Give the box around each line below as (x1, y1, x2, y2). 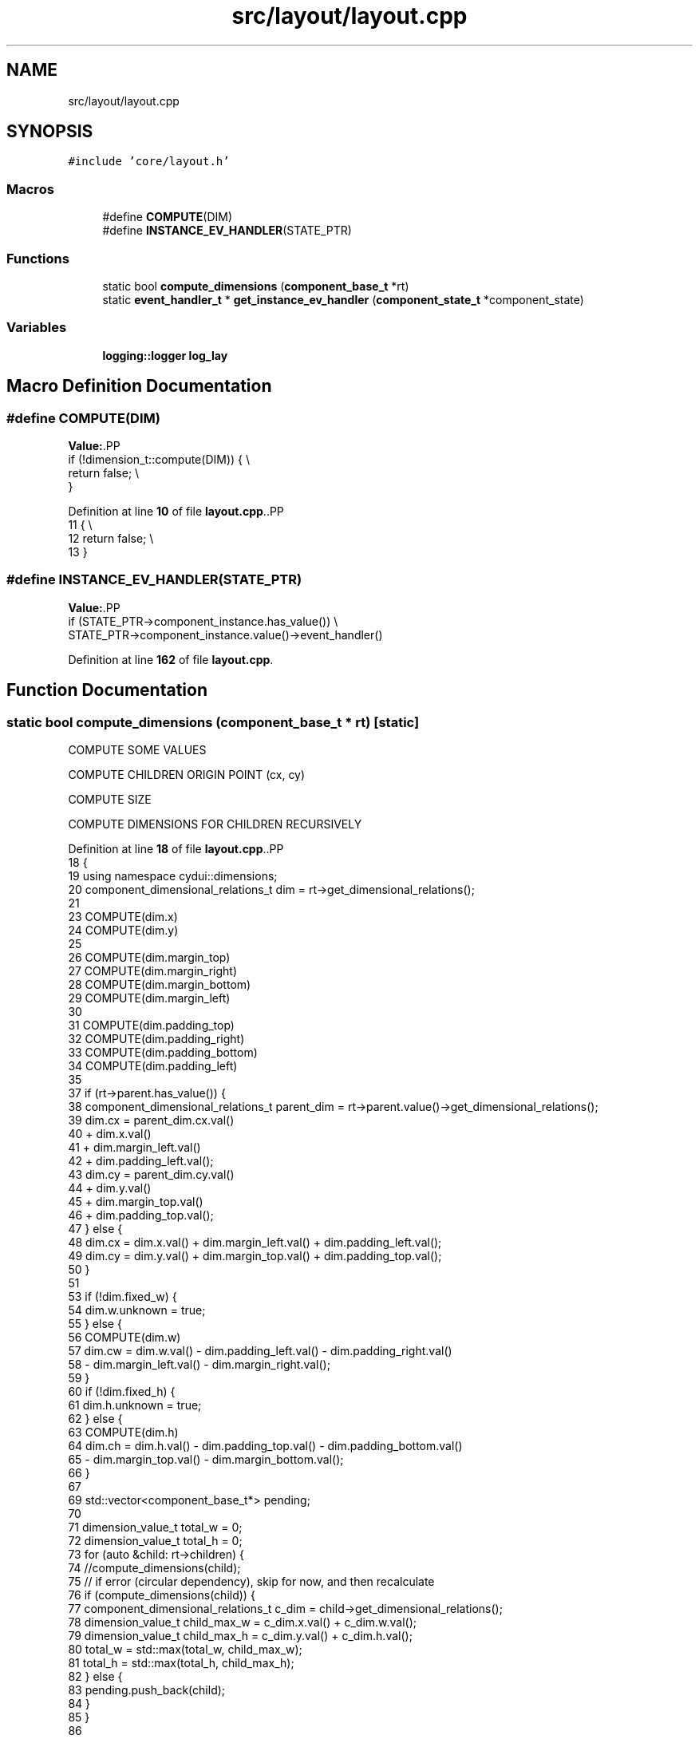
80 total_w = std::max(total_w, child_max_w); (68, 1642, 302, 1656)
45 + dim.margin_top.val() (68, 1194, 203, 1208)
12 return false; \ (68, 531, 154, 545)
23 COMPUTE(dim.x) (68, 909, 178, 923)
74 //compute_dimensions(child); (68, 1560, 241, 1575)
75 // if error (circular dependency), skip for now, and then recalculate (68, 1574, 435, 1588)
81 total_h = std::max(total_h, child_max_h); (68, 1655, 294, 1670)
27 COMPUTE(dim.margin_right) (68, 963, 238, 978)
